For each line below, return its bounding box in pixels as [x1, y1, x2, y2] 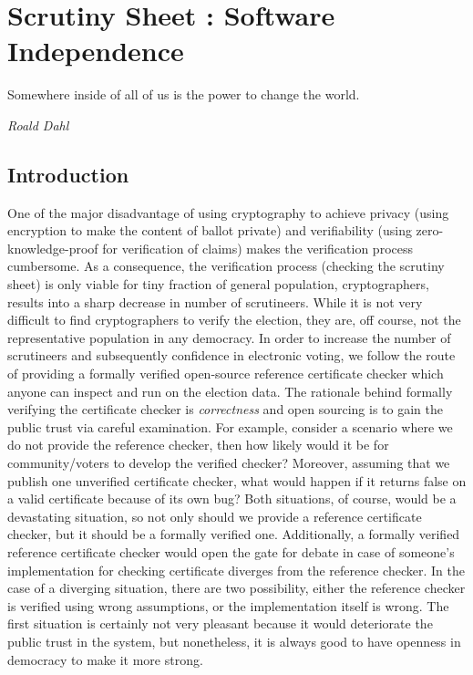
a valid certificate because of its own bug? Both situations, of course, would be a [7, 489, 457, 508]
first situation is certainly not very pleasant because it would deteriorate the [7, 614, 433, 633]
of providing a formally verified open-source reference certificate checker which [7, 364, 444, 383]
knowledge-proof [7, 238, 98, 257]
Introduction [7, 160, 129, 188]
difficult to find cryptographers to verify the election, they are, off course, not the [7, 310, 461, 329]
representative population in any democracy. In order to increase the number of [7, 327, 451, 347]
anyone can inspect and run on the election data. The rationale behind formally [7, 381, 453, 400]
